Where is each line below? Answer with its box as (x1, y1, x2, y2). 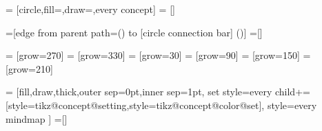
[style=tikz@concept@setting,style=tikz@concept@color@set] (6, 97, 262, 112)
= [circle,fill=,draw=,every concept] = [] (6, 2, 175, 16)
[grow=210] (6, 61, 53, 75)
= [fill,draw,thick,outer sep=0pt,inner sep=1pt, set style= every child (6, 84, 296, 99)
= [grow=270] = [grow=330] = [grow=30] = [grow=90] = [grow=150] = (6, 48, 311, 62)
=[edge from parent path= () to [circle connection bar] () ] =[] (6, 25, 263, 39)
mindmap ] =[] (6, 111, 68, 126)
